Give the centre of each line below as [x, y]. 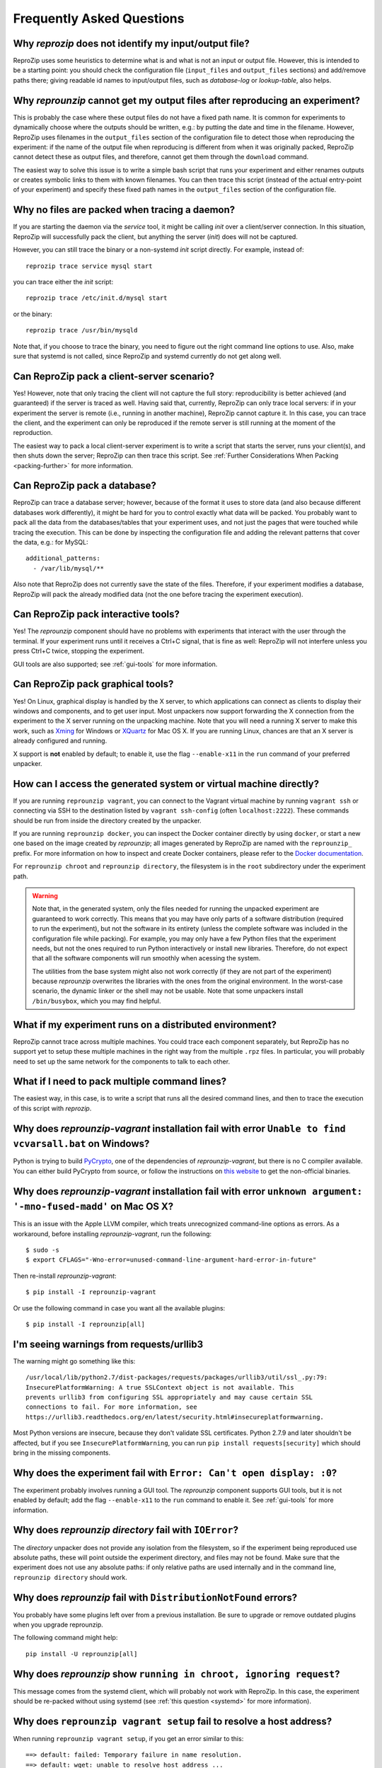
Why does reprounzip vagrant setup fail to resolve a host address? [173, 1721]
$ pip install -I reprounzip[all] [85, 1324]
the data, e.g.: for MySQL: [51, 542]
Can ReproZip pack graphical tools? [93, 684]
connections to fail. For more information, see [111, 1407]
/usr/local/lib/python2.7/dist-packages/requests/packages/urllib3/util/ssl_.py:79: [177, 1378]
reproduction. [33, 433]
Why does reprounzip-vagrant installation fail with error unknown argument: [188, 1191]
